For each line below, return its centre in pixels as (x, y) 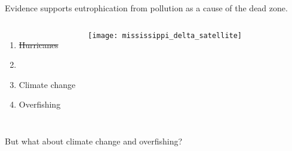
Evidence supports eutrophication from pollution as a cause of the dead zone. (146, 8)
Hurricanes (39, 44)
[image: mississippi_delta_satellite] (165, 35)
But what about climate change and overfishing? (94, 141)
